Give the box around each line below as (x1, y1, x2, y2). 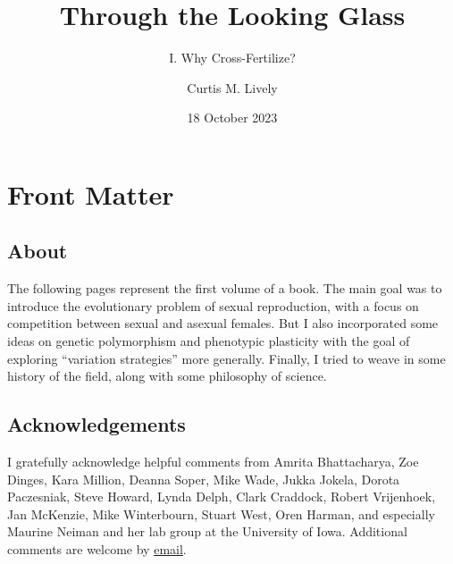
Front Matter (7, 175, 174, 212)
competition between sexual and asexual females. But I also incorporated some (7, 314, 439, 333)
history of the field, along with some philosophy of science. (7, 366, 327, 385)
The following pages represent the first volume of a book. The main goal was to (7, 279, 442, 298)
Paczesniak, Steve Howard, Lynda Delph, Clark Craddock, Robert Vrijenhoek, (7, 487, 436, 506)
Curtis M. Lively (187, 78, 278, 97)
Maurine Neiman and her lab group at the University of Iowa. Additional (7, 522, 407, 541)
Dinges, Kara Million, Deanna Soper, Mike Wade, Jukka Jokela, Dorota (7, 469, 400, 488)
